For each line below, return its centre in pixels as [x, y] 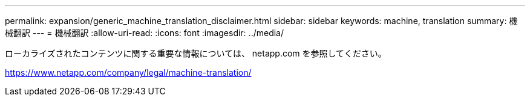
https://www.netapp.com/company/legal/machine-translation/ [128, 72]
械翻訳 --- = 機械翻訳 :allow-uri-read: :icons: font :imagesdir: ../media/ [145, 33]
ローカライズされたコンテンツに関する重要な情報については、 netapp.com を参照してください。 [196, 53]
